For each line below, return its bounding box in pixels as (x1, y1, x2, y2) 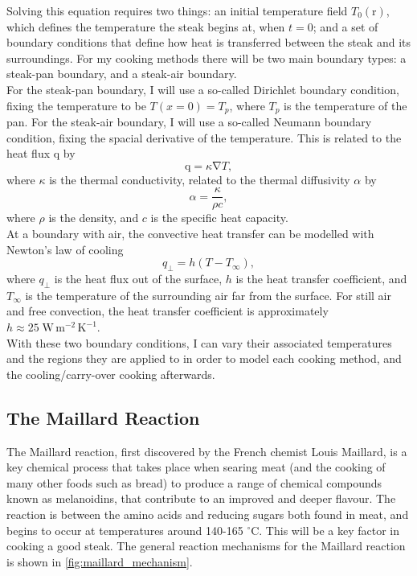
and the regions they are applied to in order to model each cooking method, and (6, 350, 402, 367)
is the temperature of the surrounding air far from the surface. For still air (25, 286, 391, 303)
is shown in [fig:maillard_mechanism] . (6, 553, 193, 570)
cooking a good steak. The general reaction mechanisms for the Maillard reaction (6, 537, 406, 554)
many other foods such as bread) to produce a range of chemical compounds (6, 474, 382, 491)
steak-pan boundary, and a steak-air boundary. (6, 65, 237, 82)
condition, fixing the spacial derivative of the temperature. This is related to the (6, 129, 402, 146)
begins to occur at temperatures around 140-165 (6, 521, 243, 538)
